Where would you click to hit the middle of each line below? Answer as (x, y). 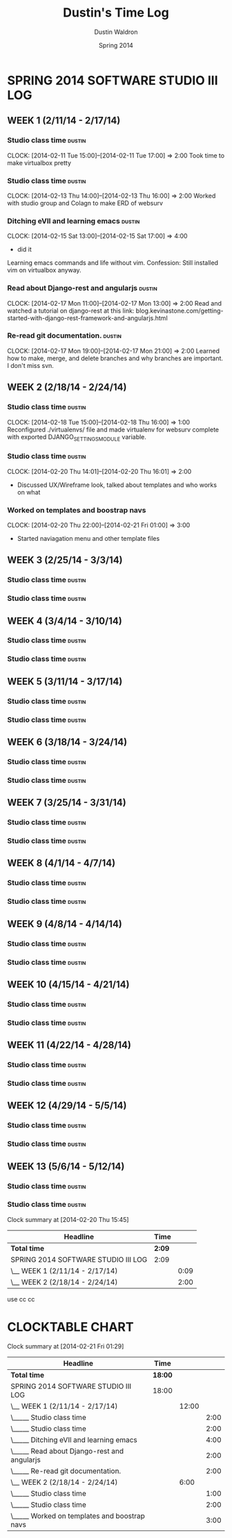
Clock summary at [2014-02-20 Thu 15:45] (68, 1219)
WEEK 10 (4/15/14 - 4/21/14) (68, 984)
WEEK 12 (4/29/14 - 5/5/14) (67, 1105)
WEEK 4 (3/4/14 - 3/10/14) (65, 621)
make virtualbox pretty (39, 163)
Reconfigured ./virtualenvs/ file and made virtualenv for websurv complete (113, 429)
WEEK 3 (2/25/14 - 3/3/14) (65, 560)
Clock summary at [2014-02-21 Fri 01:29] (66, 1346)
